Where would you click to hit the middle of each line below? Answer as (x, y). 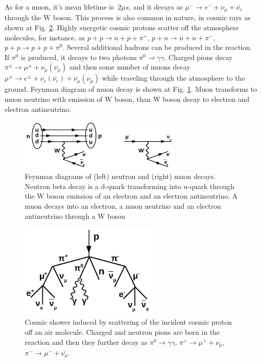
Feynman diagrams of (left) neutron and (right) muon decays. (120, 176)
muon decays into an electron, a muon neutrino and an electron (123, 205)
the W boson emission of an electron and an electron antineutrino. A (131, 196)
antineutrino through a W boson (75, 216)
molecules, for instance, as (45, 37)
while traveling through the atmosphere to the (174, 78)
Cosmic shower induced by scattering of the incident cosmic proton (128, 322)
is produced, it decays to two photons (79, 57)
